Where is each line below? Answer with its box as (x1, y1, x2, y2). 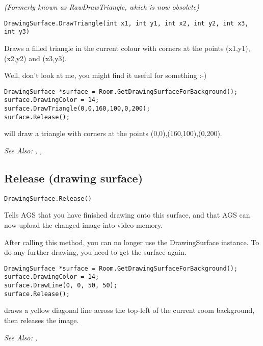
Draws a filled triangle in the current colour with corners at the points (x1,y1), (4, 42, 250, 53)
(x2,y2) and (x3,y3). (4, 52, 67, 63)
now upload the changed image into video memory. (4, 219, 163, 230)
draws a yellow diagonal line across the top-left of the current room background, (4, 305, 255, 315)
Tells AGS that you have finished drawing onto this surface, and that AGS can (4, 209, 250, 220)
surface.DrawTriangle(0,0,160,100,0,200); (4, 105, 150, 112)
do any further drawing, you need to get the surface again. (4, 247, 187, 257)
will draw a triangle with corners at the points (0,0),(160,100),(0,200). (4, 128, 222, 139)
